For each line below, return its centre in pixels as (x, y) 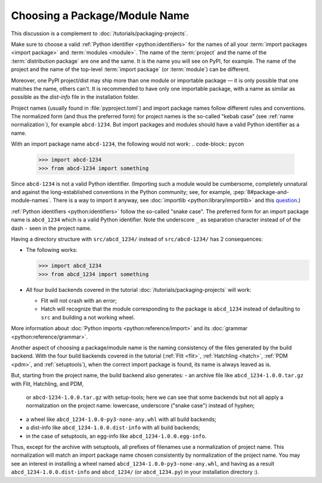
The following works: (52, 250)
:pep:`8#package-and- (261, 192)
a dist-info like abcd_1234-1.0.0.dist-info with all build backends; (113, 427)
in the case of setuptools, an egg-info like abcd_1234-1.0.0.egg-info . (116, 436)
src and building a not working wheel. (88, 317)
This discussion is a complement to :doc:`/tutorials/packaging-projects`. (99, 33)
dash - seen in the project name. (51, 228)
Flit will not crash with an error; (79, 301)
